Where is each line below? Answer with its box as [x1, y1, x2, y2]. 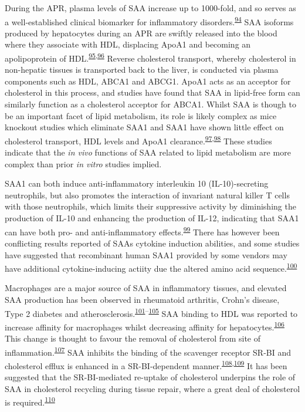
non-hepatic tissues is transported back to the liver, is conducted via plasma [5, 63, 279, 76]
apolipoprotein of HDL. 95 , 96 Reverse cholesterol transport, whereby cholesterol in [5, 50, 296, 64]
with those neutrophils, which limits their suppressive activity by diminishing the [5, 200, 296, 212]
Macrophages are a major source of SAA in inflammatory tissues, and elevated [5, 282, 287, 294]
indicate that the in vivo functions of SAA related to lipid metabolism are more [5, 146, 291, 158]
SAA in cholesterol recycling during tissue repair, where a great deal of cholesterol [5, 382, 300, 394]
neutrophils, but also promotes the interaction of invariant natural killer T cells [5, 188, 290, 201]
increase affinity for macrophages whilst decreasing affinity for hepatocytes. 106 [5, 319, 284, 333]
